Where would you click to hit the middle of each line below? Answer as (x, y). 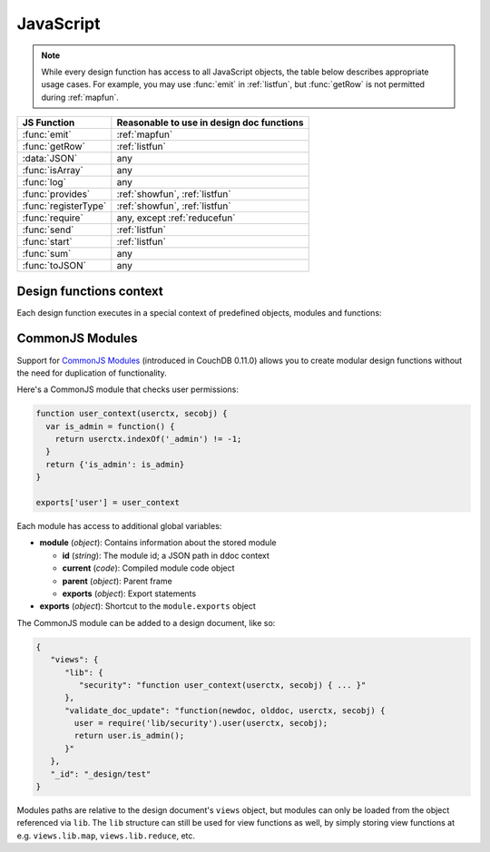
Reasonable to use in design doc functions (210, 122)
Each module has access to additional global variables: (119, 526)
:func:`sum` (47, 254)
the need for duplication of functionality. (92, 373)
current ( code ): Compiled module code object (148, 568)
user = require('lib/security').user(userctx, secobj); (201, 723)
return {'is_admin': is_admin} (115, 464)
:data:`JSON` (50, 159)
